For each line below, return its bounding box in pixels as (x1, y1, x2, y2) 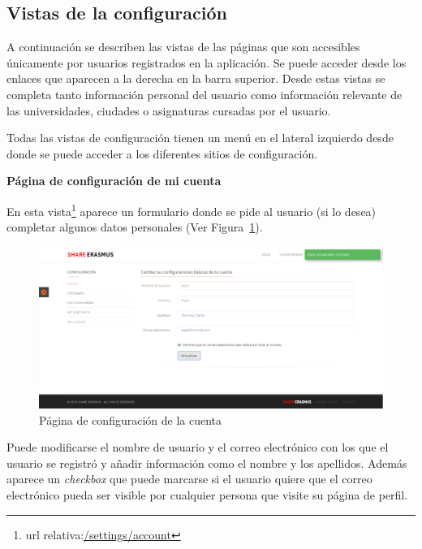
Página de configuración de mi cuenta (6, 172, 222, 189)
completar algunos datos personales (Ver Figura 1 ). (6, 218, 263, 236)
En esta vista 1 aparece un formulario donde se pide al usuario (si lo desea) (6, 200, 377, 219)
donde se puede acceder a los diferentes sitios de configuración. (6, 145, 318, 162)
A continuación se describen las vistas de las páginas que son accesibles (6, 38, 360, 55)
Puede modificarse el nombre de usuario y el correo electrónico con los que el (6, 439, 389, 456)
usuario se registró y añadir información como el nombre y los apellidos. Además (6, 454, 407, 471)
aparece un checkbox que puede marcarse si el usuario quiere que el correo (6, 470, 372, 487)
